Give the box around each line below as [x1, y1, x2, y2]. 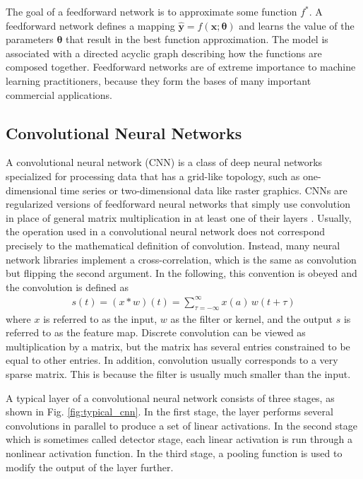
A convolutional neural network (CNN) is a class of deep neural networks [6, 155, 323, 170]
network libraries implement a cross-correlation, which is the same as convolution [6, 252, 357, 266]
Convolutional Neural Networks [6, 122, 242, 143]
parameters [6, 32, 54, 47]
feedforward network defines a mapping [6, 18, 175, 32]
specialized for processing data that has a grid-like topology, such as [6, 168, 300, 183]
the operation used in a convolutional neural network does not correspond [6, 224, 325, 239]
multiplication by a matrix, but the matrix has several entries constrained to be [6, 338, 350, 353]
